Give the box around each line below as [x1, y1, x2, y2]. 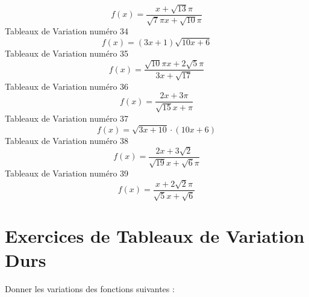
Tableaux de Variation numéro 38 [5, 134, 129, 146]
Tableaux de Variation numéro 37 [5, 111, 129, 124]
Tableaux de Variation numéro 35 [5, 46, 129, 59]
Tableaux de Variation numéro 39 [5, 167, 129, 180]
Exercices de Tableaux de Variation [5, 224, 305, 248]
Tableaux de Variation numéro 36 [5, 80, 129, 92]
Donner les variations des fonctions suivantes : [5, 282, 175, 295]
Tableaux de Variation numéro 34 [5, 25, 129, 37]
